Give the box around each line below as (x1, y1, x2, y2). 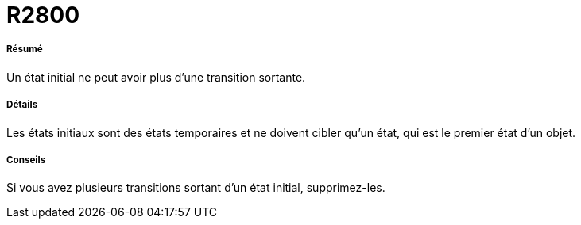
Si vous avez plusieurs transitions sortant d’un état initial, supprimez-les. (6, 181, 385, 195)
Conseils (6, 154, 46, 166)
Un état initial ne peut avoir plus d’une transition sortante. (6, 70, 306, 84)
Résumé (6, 44, 43, 55)
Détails (6, 99, 38, 111)
